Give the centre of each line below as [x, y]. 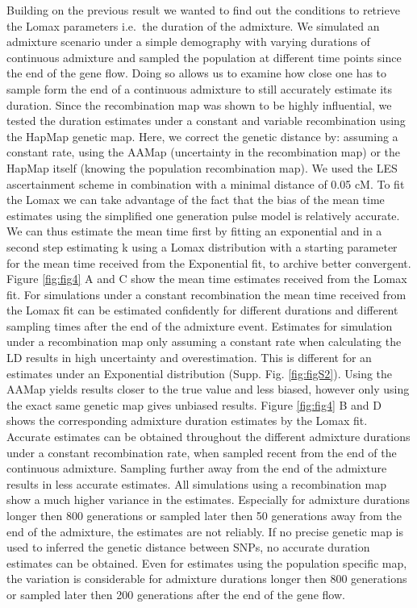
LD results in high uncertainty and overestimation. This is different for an [189, 358]
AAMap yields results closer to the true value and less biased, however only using [208, 389]
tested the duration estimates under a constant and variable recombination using [206, 121]
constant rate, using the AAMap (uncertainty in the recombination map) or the [203, 152]
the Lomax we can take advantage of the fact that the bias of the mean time [196, 200]
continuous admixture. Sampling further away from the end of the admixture [197, 468]
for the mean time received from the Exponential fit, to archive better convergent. [209, 262]
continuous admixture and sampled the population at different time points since [204, 57]
